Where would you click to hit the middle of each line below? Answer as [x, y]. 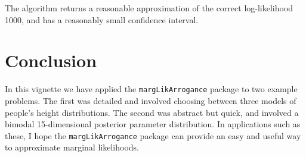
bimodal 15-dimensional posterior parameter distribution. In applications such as [153, 124]
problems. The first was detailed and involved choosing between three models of [151, 100]
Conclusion [51, 60]
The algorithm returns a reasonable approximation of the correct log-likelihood [149, 8]
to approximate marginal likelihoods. [72, 147]
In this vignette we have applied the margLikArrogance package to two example [151, 89]
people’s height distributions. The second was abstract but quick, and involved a [152, 112]
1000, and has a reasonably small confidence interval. [102, 19]
